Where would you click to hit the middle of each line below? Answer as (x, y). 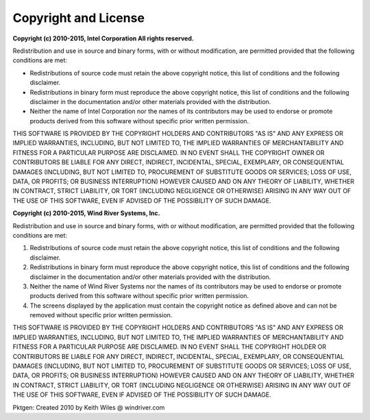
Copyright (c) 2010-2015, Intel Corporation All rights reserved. (103, 38)
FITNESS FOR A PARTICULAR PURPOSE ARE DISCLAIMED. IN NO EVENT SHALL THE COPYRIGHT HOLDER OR (170, 347)
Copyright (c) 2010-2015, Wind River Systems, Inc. (86, 213)
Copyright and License (79, 18)
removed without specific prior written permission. (101, 315)
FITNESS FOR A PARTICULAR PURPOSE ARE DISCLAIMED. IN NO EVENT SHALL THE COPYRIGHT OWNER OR (169, 152)
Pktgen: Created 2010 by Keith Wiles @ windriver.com (89, 407)
